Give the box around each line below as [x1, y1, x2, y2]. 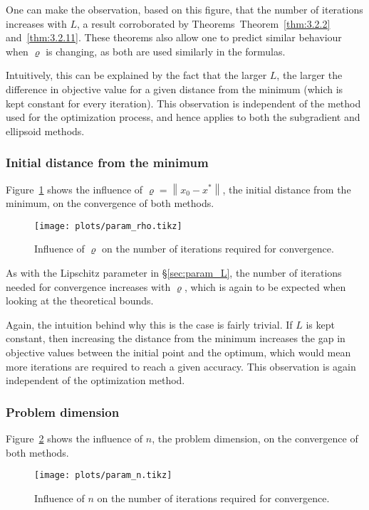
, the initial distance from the [222, 181, 351, 196]
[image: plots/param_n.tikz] [34, 470, 172, 481]
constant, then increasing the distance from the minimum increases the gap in [6, 331, 345, 346]
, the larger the [276, 68, 343, 83]
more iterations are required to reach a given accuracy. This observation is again [6, 358, 356, 373]
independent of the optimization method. [6, 373, 185, 388]
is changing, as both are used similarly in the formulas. [46, 43, 286, 58]
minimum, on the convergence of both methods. [6, 196, 214, 211]
